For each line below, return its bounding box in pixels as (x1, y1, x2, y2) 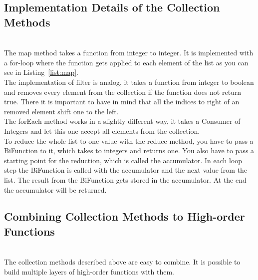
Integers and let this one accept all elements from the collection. (4, 125, 200, 136)
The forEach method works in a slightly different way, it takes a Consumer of (4, 116, 241, 126)
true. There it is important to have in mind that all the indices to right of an (4, 96, 240, 107)
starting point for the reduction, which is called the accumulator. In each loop (4, 155, 243, 165)
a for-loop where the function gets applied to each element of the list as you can (4, 57, 249, 67)
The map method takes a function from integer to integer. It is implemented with (4, 47, 254, 58)
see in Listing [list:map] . (4, 67, 79, 77)
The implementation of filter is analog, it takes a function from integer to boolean (4, 76, 254, 87)
